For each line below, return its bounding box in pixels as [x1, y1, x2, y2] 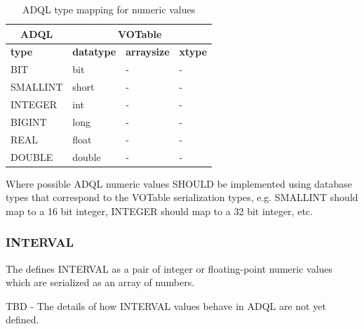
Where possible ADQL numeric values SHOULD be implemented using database [6, 176, 352, 191]
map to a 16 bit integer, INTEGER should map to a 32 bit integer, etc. [6, 203, 313, 218]
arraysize [126, 44, 170, 59]
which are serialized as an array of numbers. [6, 275, 195, 290]
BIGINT [11, 114, 47, 129]
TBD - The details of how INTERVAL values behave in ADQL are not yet [6, 298, 326, 313]
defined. [6, 312, 39, 327]
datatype [72, 44, 116, 59]
